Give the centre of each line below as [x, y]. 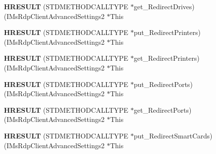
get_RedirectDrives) [164, 6]
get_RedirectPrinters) [166, 58]
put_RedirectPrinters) [167, 32]
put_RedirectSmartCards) [173, 135]
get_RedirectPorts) [163, 110]
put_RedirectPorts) [163, 84]
